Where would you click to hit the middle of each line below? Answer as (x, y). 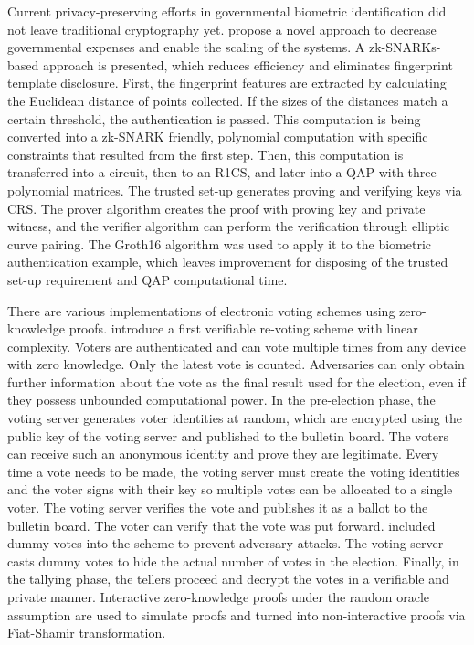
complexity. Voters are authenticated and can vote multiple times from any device (237, 346)
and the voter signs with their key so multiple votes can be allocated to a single (230, 489)
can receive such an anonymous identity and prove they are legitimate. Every (223, 454)
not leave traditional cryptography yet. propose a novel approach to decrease (222, 29)
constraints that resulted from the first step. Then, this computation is (205, 154)
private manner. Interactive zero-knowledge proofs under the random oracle (218, 597)
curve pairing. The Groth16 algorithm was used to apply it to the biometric (220, 243)
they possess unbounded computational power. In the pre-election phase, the (221, 400)
